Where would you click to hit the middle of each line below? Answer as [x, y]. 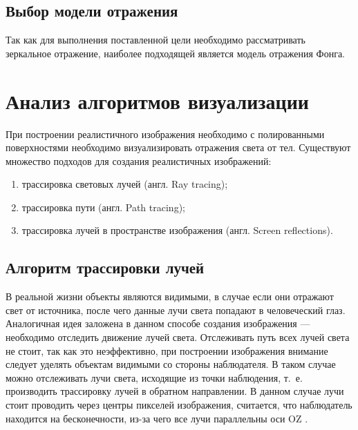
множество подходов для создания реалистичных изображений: [139, 160]
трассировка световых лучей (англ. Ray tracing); [125, 184]
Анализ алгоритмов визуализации [157, 100]
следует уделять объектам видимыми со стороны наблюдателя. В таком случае [171, 364]
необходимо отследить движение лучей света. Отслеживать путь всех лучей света [178, 337]
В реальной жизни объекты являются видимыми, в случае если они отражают [170, 296]
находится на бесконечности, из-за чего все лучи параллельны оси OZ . [157, 418]
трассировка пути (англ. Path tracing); [103, 207]
